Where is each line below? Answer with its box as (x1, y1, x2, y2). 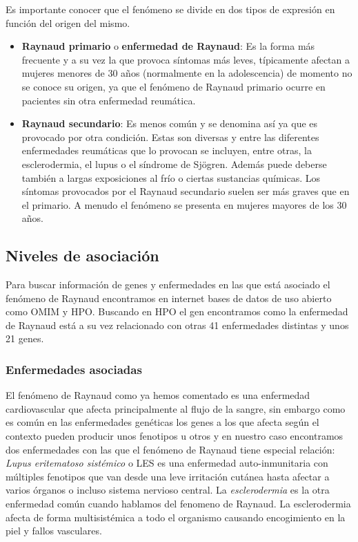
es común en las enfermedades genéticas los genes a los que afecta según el (6, 415, 319, 429)
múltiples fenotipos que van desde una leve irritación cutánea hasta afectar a (6, 469, 330, 483)
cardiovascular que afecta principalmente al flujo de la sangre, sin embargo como (6, 401, 346, 415)
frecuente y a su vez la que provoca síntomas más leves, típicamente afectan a (21, 52, 350, 66)
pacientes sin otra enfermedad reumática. (21, 93, 196, 107)
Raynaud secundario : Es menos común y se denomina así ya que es (21, 116, 318, 131)
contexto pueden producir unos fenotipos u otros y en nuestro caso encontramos (6, 429, 344, 443)
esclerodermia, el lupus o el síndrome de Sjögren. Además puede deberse (21, 156, 327, 171)
